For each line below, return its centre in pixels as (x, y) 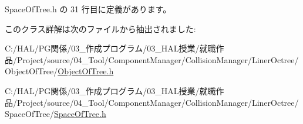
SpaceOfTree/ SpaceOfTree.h (55, 114)
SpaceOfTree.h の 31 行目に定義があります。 (88, 9)
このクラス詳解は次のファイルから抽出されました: (100, 28)
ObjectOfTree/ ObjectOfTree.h (59, 71)
